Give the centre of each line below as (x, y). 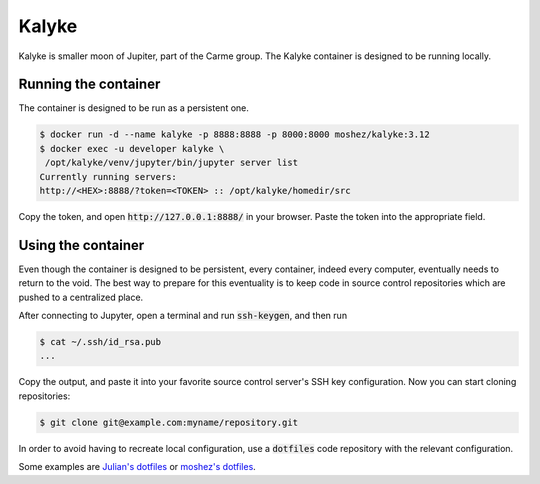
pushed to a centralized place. (81, 297)
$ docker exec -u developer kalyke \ (132, 148)
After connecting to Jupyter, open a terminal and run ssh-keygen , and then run (183, 316)
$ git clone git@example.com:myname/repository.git (169, 422)
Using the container (81, 245)
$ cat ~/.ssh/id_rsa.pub (100, 342)
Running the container (89, 84)
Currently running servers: (108, 176)
